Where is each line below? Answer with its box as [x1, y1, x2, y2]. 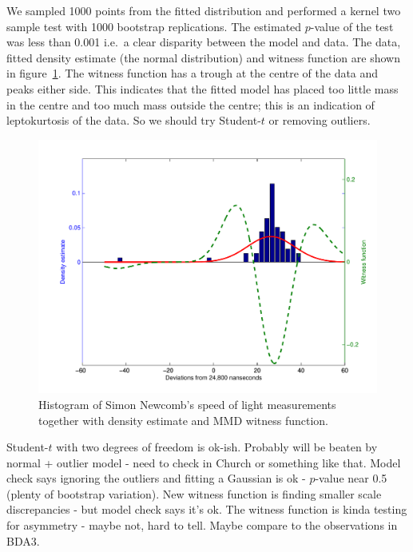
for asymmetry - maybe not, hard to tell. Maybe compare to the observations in [6, 517, 398, 534]
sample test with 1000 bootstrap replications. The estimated [6, 18, 302, 34]
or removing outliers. [268, 112, 371, 129]
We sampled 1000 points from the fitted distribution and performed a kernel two [6, 2, 401, 18]
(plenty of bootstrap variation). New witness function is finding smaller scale [6, 485, 382, 502]
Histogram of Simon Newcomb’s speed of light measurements [38, 395, 336, 412]
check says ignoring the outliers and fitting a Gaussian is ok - [6, 470, 306, 486]
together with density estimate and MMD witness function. [38, 411, 328, 428]
